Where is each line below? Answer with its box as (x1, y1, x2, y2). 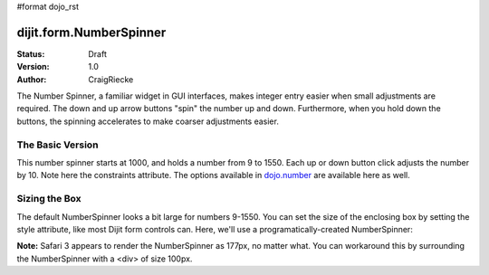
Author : (16, 73, 47, 85)
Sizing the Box (16, 193, 81, 205)
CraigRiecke (88, 73, 134, 85)
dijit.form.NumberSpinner (16, 24, 167, 40)
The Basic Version (16, 138, 99, 151)
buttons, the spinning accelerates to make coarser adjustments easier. (16, 116, 280, 127)
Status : (16, 48, 45, 59)
